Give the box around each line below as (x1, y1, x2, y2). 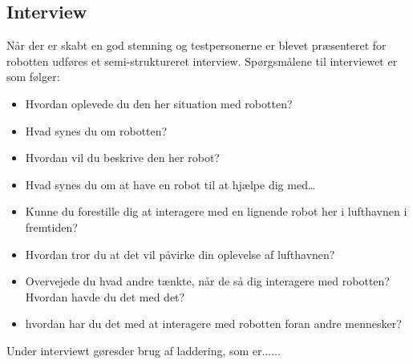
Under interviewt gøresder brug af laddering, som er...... (6, 342, 281, 358)
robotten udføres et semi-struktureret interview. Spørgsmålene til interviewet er (6, 52, 398, 69)
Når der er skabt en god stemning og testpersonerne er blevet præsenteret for (6, 37, 387, 54)
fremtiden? (25, 218, 78, 235)
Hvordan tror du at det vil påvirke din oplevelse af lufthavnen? (25, 245, 335, 262)
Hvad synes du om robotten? (25, 122, 168, 139)
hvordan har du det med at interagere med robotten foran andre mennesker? (25, 315, 402, 332)
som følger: (6, 68, 60, 85)
